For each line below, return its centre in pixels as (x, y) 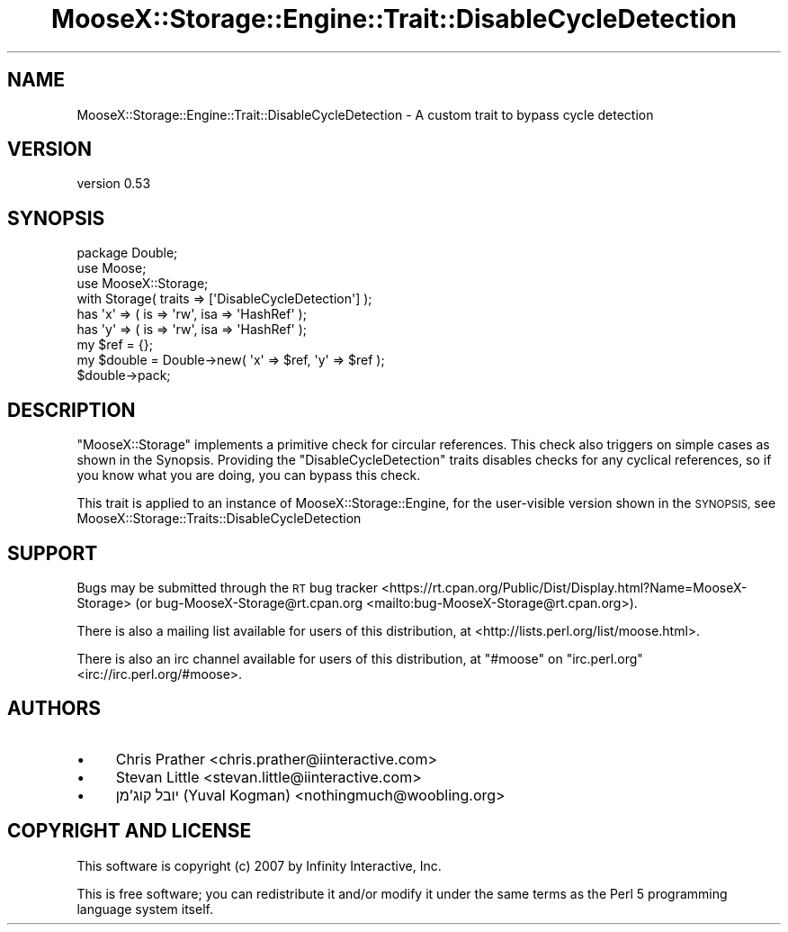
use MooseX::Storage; (143, 284)
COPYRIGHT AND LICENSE (130, 831)
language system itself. (145, 909)
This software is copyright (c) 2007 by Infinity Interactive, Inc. (259, 865)
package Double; (127, 253)
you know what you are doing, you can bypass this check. (249, 475)
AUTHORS (54, 709)
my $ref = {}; (115, 345)
